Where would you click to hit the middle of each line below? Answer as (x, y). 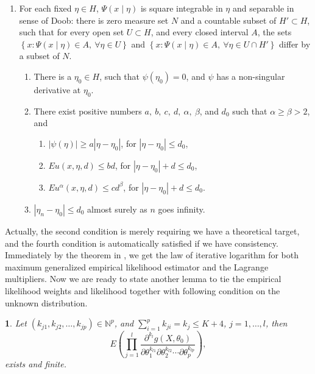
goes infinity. (182, 209)
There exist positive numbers (88, 111)
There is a (53, 76)
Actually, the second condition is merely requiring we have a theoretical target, (152, 231)
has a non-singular (251, 76)
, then (277, 323)
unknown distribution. (46, 302)
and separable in (263, 8)
